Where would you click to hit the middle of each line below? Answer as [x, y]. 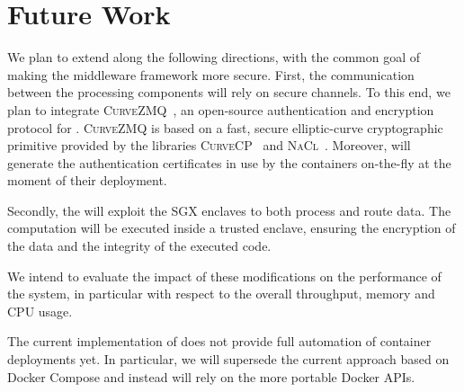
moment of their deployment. [87, 180]
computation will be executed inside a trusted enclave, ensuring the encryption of [232, 228]
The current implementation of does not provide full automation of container [219, 341]
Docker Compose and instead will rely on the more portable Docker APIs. [211, 376]
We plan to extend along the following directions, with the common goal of [214, 57]
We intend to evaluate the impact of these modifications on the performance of [224, 276]
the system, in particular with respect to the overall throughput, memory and [221, 294]
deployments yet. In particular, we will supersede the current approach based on [228, 359]
